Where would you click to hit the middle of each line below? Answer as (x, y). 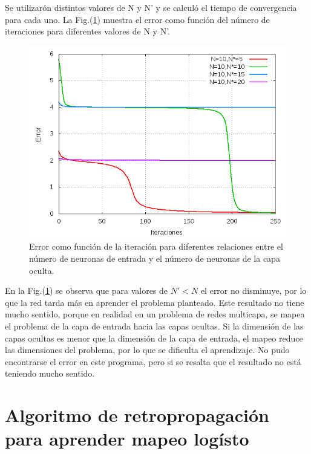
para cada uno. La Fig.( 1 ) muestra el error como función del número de (137, 19)
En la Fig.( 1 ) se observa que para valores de (87, 290)
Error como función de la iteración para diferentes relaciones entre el (156, 246)
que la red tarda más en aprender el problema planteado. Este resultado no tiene (155, 302)
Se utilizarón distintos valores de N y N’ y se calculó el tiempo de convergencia (151, 7)
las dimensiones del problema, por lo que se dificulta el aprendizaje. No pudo (147, 350)
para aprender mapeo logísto (127, 439)
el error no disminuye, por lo (254, 290)
